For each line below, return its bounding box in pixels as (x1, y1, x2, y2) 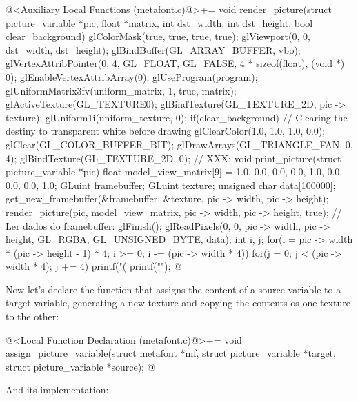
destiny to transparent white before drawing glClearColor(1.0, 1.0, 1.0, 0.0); (6, 124, 326, 138)
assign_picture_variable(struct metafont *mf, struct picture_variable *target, (6, 346, 336, 360)
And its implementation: (6, 382, 109, 397)
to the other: (6, 309, 59, 324)
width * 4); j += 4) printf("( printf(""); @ (6, 259, 182, 273)
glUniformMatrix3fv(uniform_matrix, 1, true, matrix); (6, 83, 237, 97)
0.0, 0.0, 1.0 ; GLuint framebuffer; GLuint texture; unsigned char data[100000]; (6, 177, 336, 192)
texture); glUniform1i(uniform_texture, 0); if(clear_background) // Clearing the (6, 110, 348, 124)
